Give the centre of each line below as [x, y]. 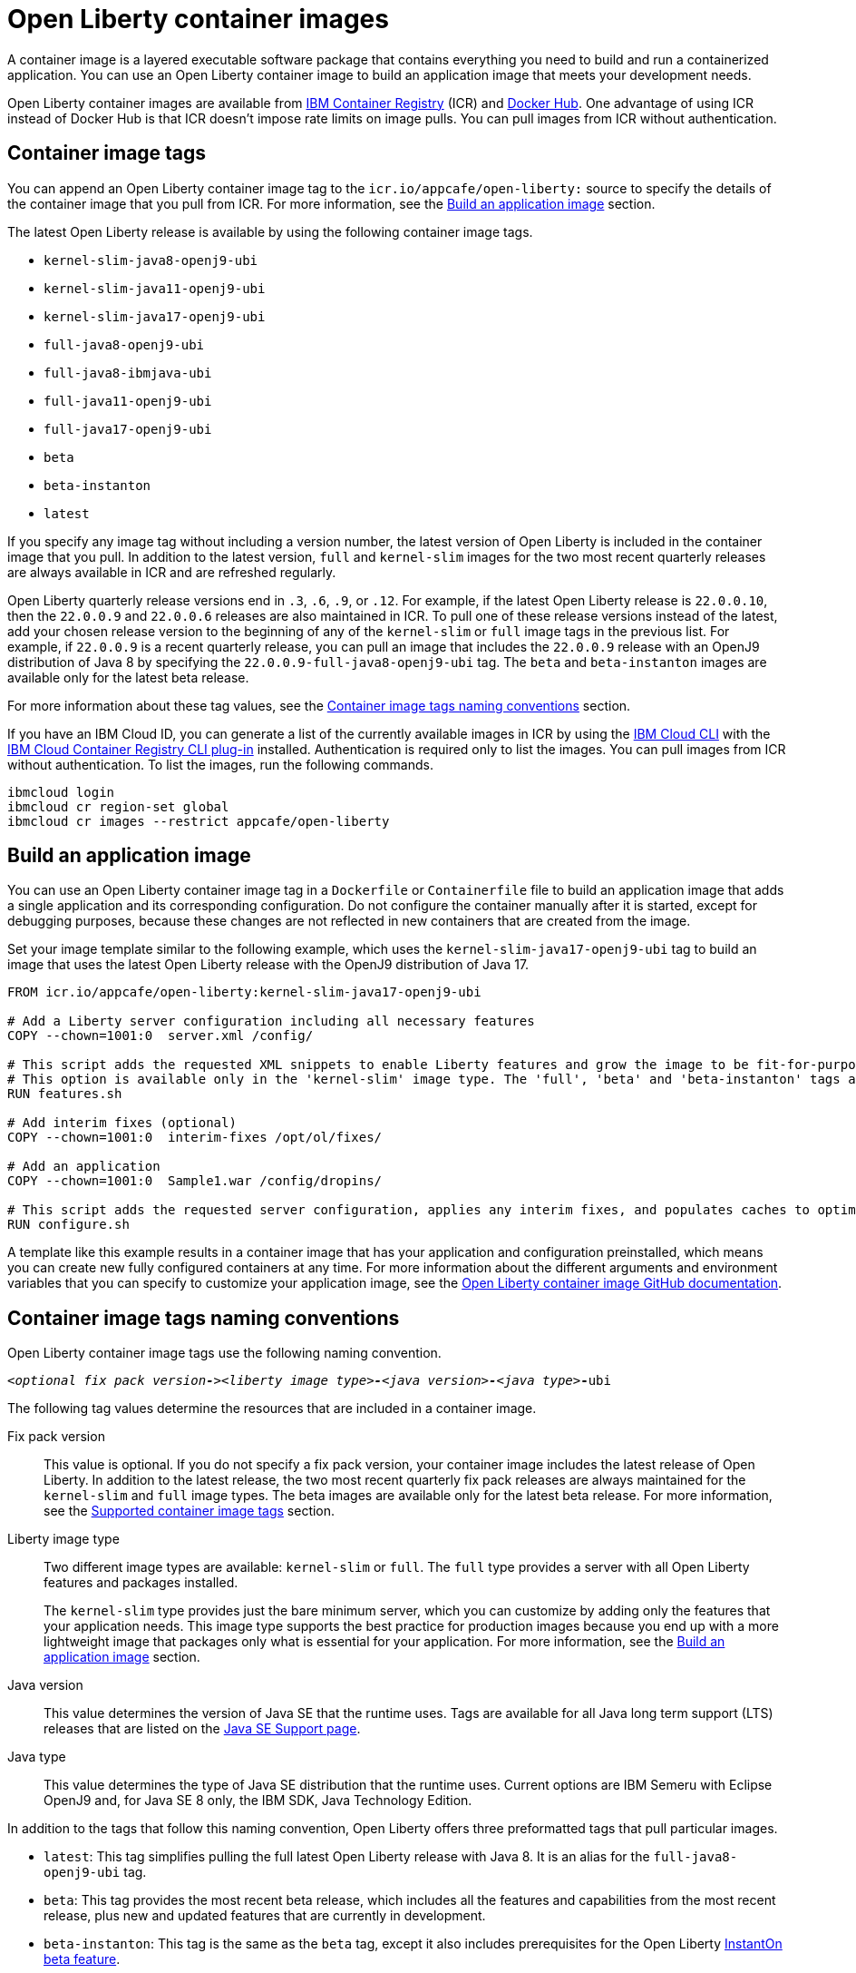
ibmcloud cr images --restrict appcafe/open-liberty [199, 821]
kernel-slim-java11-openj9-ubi [155, 288]
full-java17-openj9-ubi [128, 429]
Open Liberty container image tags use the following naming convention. [224, 1353]
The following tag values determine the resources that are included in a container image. [272, 1409]
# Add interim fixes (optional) [122, 1123]
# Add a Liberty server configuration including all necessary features [271, 1021]
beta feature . [82, 1959]
